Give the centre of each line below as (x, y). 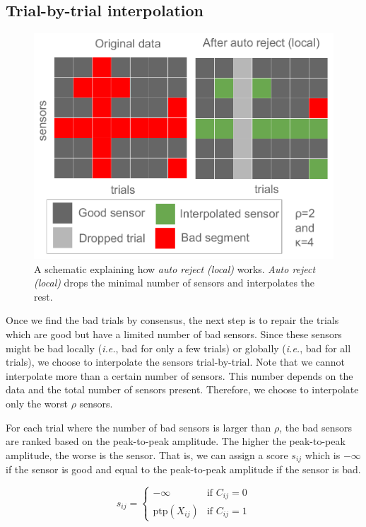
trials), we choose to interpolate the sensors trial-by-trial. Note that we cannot (176, 362)
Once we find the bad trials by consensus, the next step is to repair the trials (172, 320)
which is (323, 454)
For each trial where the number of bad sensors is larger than (138, 427)
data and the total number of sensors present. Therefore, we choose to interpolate (182, 389)
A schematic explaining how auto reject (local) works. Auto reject (175, 268)
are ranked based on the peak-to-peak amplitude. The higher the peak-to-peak (176, 441)
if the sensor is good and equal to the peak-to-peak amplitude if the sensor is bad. (183, 469)
